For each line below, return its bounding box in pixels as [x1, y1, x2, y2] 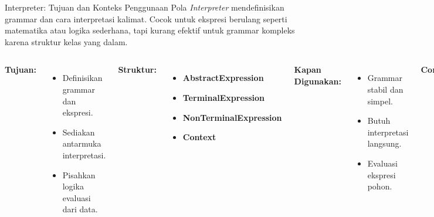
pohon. [367, 180, 392, 192]
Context [182, 131, 216, 143]
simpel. [367, 94, 393, 107]
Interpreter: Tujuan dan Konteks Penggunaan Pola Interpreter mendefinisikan [5, 1, 284, 13]
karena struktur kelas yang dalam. [5, 35, 128, 48]
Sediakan [62, 126, 95, 138]
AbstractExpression [182, 72, 264, 84]
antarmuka [62, 137, 101, 150]
